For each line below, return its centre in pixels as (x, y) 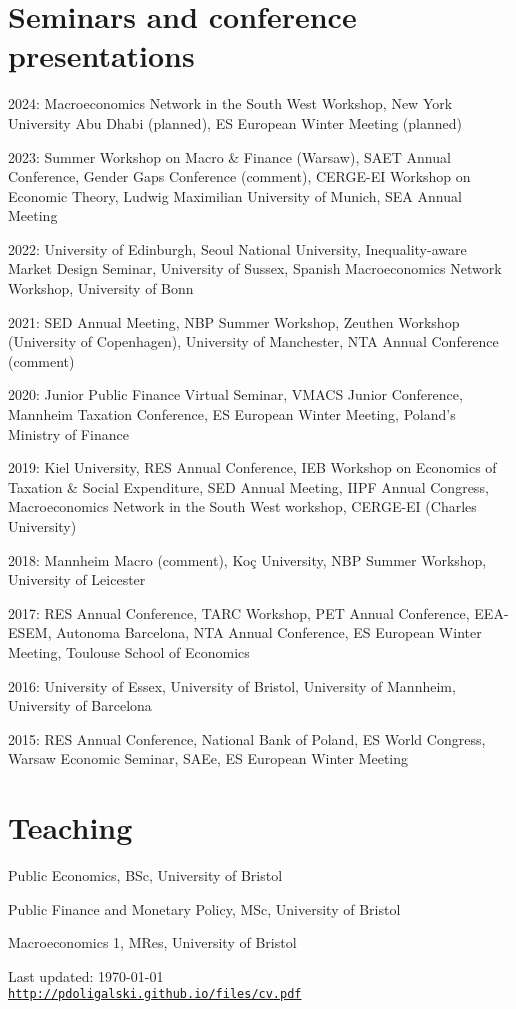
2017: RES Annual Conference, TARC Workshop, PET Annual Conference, (239, 612)
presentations (101, 55)
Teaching (70, 827)
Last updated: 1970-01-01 (86, 975)
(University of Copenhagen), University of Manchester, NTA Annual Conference (253, 341)
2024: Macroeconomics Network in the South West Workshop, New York (230, 103)
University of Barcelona (80, 705)
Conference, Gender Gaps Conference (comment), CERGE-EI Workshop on (239, 176)
